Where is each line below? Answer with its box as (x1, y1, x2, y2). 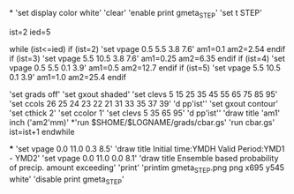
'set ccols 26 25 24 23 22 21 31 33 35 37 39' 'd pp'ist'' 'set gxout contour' (9, 98, 279, 108)
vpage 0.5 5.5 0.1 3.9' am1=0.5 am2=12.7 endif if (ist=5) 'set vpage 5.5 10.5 (9, 62, 281, 73)
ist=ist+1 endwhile (9, 126, 75, 137)
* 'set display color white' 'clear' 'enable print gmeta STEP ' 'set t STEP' (9, 8, 262, 20)
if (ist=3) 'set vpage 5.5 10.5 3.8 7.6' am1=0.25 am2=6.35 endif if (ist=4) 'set (9, 53, 285, 63)
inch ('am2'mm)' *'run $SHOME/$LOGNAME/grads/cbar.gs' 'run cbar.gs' (9, 116, 275, 127)
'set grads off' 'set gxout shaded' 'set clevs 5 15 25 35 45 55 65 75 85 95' (9, 88, 278, 100)
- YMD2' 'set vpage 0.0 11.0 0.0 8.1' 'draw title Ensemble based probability (9, 153, 279, 163)
